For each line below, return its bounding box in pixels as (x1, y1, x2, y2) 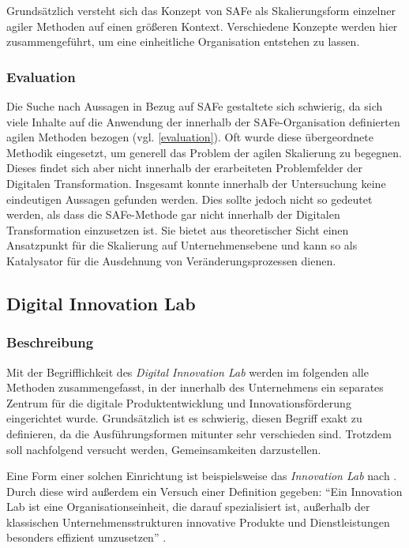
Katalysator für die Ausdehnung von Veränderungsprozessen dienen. (6, 252, 336, 268)
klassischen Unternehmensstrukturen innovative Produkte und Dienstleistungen (6, 513, 390, 530)
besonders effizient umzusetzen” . (6, 529, 167, 546)
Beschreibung (6, 332, 94, 352)
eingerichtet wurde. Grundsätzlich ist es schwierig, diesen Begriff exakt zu (6, 410, 362, 426)
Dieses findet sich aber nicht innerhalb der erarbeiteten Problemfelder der (6, 160, 362, 176)
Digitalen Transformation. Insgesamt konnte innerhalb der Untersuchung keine (6, 175, 386, 191)
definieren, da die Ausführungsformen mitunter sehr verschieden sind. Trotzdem (6, 425, 392, 441)
